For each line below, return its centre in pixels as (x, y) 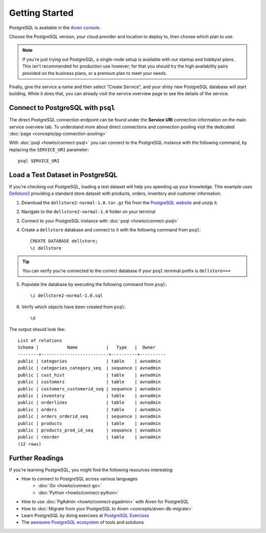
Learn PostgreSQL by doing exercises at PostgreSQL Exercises (85, 516)
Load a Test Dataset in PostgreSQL (63, 175)
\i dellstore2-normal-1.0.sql (67, 296)
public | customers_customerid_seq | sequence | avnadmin (89, 389)
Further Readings (36, 458)
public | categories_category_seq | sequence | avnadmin (89, 368)
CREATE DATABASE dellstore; (64, 241)
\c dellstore (46, 248)
